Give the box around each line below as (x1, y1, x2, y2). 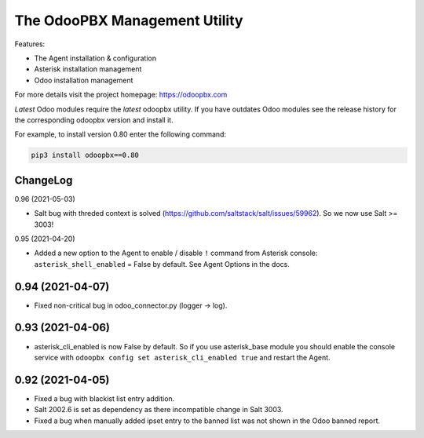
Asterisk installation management (34, 64, 142, 74)
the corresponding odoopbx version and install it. (14, 115, 174, 125)
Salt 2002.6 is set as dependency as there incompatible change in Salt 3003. (34, 405, 283, 414)
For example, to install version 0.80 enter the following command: (14, 130, 227, 139)
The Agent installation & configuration (34, 53, 157, 63)
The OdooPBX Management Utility (14, 12, 243, 29)
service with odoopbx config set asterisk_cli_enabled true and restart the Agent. (34, 352, 331, 362)
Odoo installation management (34, 75, 133, 85)
